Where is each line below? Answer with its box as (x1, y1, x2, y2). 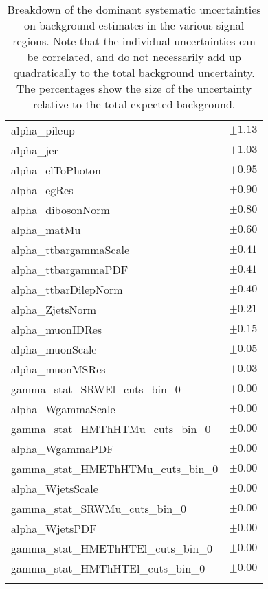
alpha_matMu (11, 222, 81, 238)
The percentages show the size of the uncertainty (16, 80, 252, 96)
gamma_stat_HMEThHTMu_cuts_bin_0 (11, 461, 219, 476)
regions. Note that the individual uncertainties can (12, 33, 256, 49)
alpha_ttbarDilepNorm (11, 281, 123, 297)
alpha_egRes (11, 182, 74, 198)
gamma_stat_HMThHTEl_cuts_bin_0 (11, 560, 205, 576)
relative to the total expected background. (32, 96, 236, 112)
